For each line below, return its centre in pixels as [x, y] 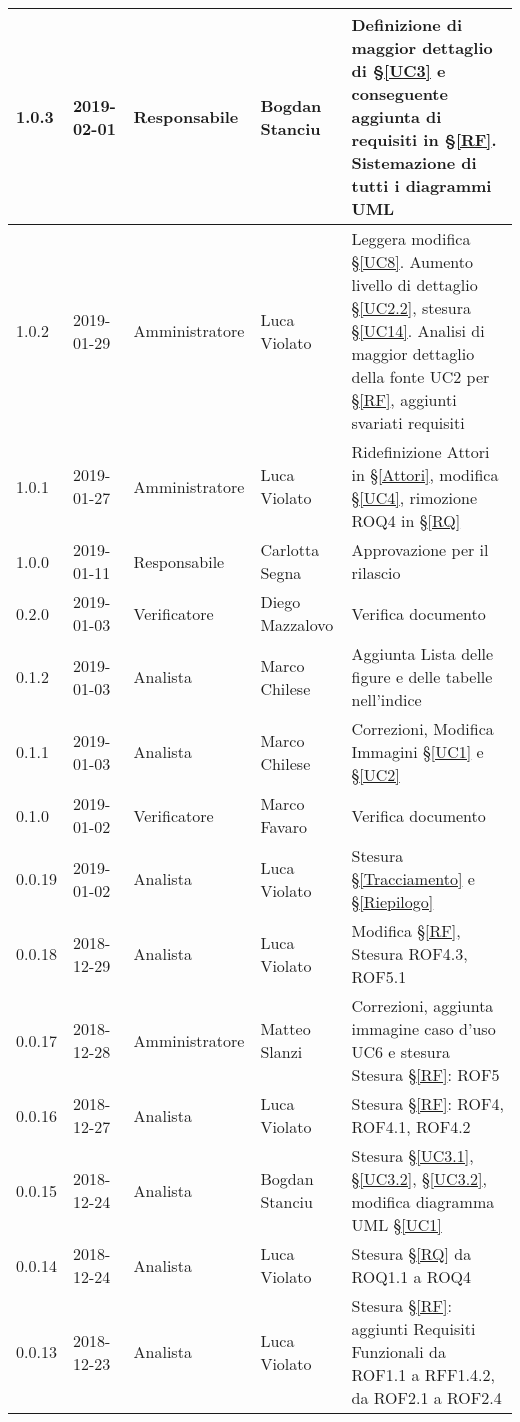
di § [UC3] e [398, 70]
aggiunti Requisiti [413, 1328]
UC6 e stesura [400, 1051]
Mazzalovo [297, 624]
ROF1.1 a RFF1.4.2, [423, 1374]
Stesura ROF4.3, [409, 953]
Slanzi [281, 1051]
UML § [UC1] [396, 1224]
